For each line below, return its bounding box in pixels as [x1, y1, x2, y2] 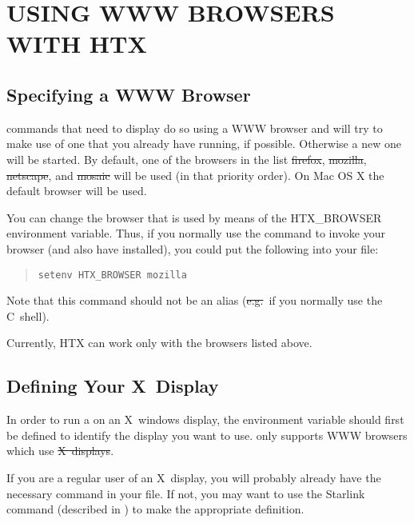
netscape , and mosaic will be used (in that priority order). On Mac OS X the [6, 166, 384, 183]
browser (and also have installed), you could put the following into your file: [6, 240, 379, 257]
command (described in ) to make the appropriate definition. [6, 501, 305, 517]
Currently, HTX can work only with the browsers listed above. [6, 334, 312, 351]
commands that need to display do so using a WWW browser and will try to [6, 119, 383, 136]
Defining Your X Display [6, 373, 219, 398]
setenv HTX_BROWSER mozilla [38, 269, 187, 281]
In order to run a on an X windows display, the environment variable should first [6, 411, 404, 428]
